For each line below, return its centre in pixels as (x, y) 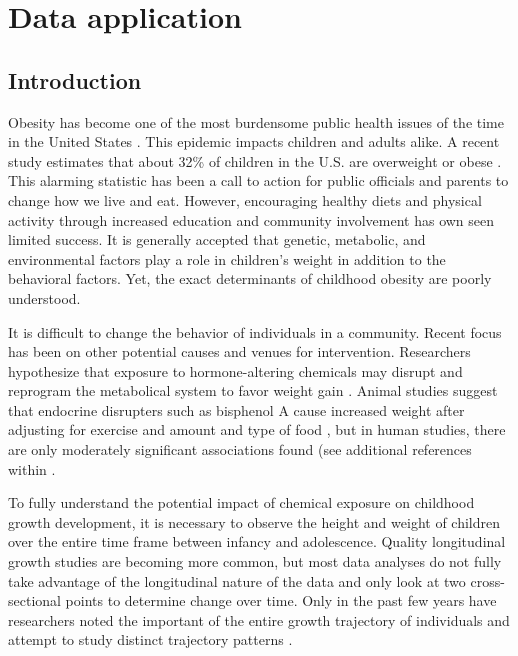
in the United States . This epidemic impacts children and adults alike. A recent (254, 141)
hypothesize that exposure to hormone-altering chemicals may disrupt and (235, 370)
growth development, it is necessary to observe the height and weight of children (254, 521)
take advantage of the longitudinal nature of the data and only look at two (237, 580)
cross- (487, 580)
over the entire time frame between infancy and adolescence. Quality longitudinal (257, 541)
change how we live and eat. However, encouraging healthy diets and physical (245, 199)
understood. (44, 297)
